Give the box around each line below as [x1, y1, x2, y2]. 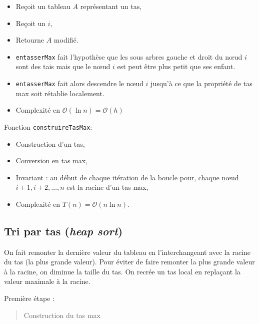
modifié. [53, 35, 78, 45]
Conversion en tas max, [15, 155, 88, 166]
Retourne [15, 35, 44, 45]
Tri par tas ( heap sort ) [4, 223, 123, 238]
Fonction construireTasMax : [4, 121, 92, 132]
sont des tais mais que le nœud [15, 61, 110, 72]
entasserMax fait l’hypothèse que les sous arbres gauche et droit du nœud [15, 51, 242, 62]
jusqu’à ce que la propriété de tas [150, 78, 252, 89]
